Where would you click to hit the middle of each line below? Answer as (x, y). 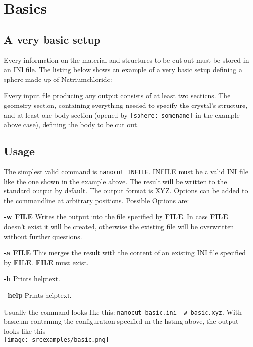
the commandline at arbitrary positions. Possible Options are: (97, 200)
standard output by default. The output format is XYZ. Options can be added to (126, 191)
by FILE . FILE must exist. (46, 262)
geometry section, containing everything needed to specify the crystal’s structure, (126, 105)
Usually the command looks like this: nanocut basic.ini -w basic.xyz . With (123, 311)
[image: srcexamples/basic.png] (57, 340)
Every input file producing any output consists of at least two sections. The (117, 95)
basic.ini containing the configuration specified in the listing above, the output (121, 321)
